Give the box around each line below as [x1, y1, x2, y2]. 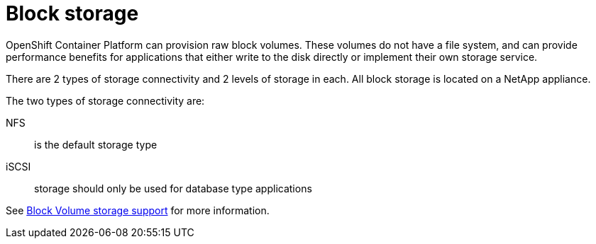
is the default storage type [34, 138, 158, 151]
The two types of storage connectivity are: [6, 94, 205, 107]
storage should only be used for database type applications [34, 182, 312, 194]
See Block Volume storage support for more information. [6, 204, 270, 216]
